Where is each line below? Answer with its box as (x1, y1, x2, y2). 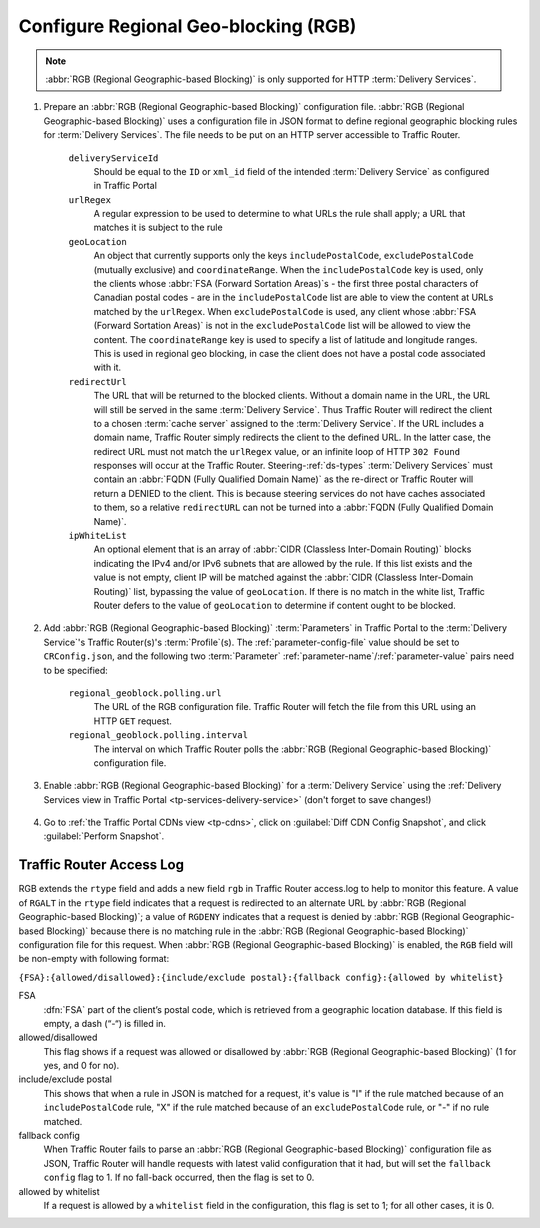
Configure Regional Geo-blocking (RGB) (18, 15, 357, 37)
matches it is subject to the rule (93, 221, 224, 234)
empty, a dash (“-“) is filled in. (43, 1017, 167, 1029)
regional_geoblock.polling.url (68, 687, 222, 699)
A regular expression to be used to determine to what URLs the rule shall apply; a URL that (93, 208, 466, 220)
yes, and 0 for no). (43, 1060, 120, 1072)
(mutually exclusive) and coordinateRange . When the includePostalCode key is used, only (93, 263, 484, 275)
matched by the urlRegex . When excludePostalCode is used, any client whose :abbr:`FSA (93, 305, 477, 317)
